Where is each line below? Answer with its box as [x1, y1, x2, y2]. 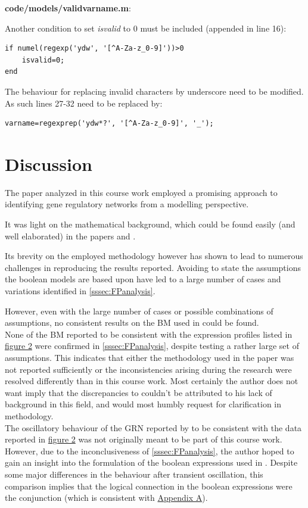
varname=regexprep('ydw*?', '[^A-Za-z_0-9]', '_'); [5, 119, 214, 128]
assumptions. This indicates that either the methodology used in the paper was [5, 351, 294, 363]
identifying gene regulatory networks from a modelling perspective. [5, 198, 249, 210]
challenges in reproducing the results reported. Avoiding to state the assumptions [5, 261, 301, 273]
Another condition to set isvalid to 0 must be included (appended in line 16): [5, 21, 287, 34]
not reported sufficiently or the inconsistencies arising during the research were [5, 363, 292, 375]
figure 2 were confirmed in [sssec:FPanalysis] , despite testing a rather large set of [5, 339, 299, 352]
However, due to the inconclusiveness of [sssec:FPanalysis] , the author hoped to [5, 444, 294, 457]
